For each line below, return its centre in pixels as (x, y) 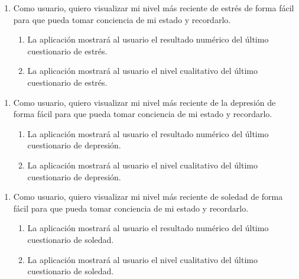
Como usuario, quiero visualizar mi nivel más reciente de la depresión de (144, 102)
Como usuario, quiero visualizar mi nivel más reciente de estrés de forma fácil (154, 8)
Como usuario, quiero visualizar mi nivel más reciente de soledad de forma (148, 197)
